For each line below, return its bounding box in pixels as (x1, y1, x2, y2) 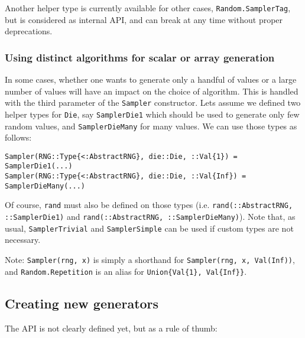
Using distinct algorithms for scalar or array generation (5, 50, 275, 64)
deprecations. (5, 25, 53, 37)
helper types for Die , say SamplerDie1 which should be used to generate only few (5, 108, 300, 120)
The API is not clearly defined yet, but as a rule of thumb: (5, 321, 218, 334)
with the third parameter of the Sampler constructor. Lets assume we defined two (5, 96, 301, 109)
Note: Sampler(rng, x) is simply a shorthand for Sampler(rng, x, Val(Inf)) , (5, 253, 295, 265)
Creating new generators (5, 294, 159, 312)
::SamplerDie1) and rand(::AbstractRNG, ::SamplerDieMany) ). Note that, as (5, 210, 296, 223)
